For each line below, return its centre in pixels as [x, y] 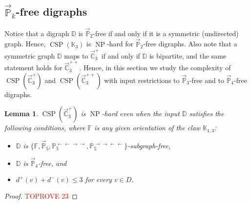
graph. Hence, [25, 44]
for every [98, 179]
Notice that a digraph [37, 33]
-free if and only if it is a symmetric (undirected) [166, 33]
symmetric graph [30, 55]
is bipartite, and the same [188, 55]
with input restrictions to [142, 80]
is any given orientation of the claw [147, 128]
